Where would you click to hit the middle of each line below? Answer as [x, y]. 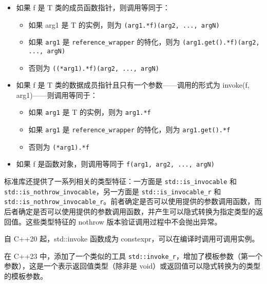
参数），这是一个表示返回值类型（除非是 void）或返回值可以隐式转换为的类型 [132, 266]
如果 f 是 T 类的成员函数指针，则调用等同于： [93, 7]
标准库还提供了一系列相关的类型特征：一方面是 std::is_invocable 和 [121, 181]
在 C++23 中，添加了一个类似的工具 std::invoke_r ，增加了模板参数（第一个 [133, 256]
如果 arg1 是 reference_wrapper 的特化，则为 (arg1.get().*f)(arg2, [144, 42]
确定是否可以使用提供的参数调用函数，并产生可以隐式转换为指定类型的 [137, 211]
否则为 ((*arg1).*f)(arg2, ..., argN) [94, 67]
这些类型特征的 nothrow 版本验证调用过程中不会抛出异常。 [123, 221]
